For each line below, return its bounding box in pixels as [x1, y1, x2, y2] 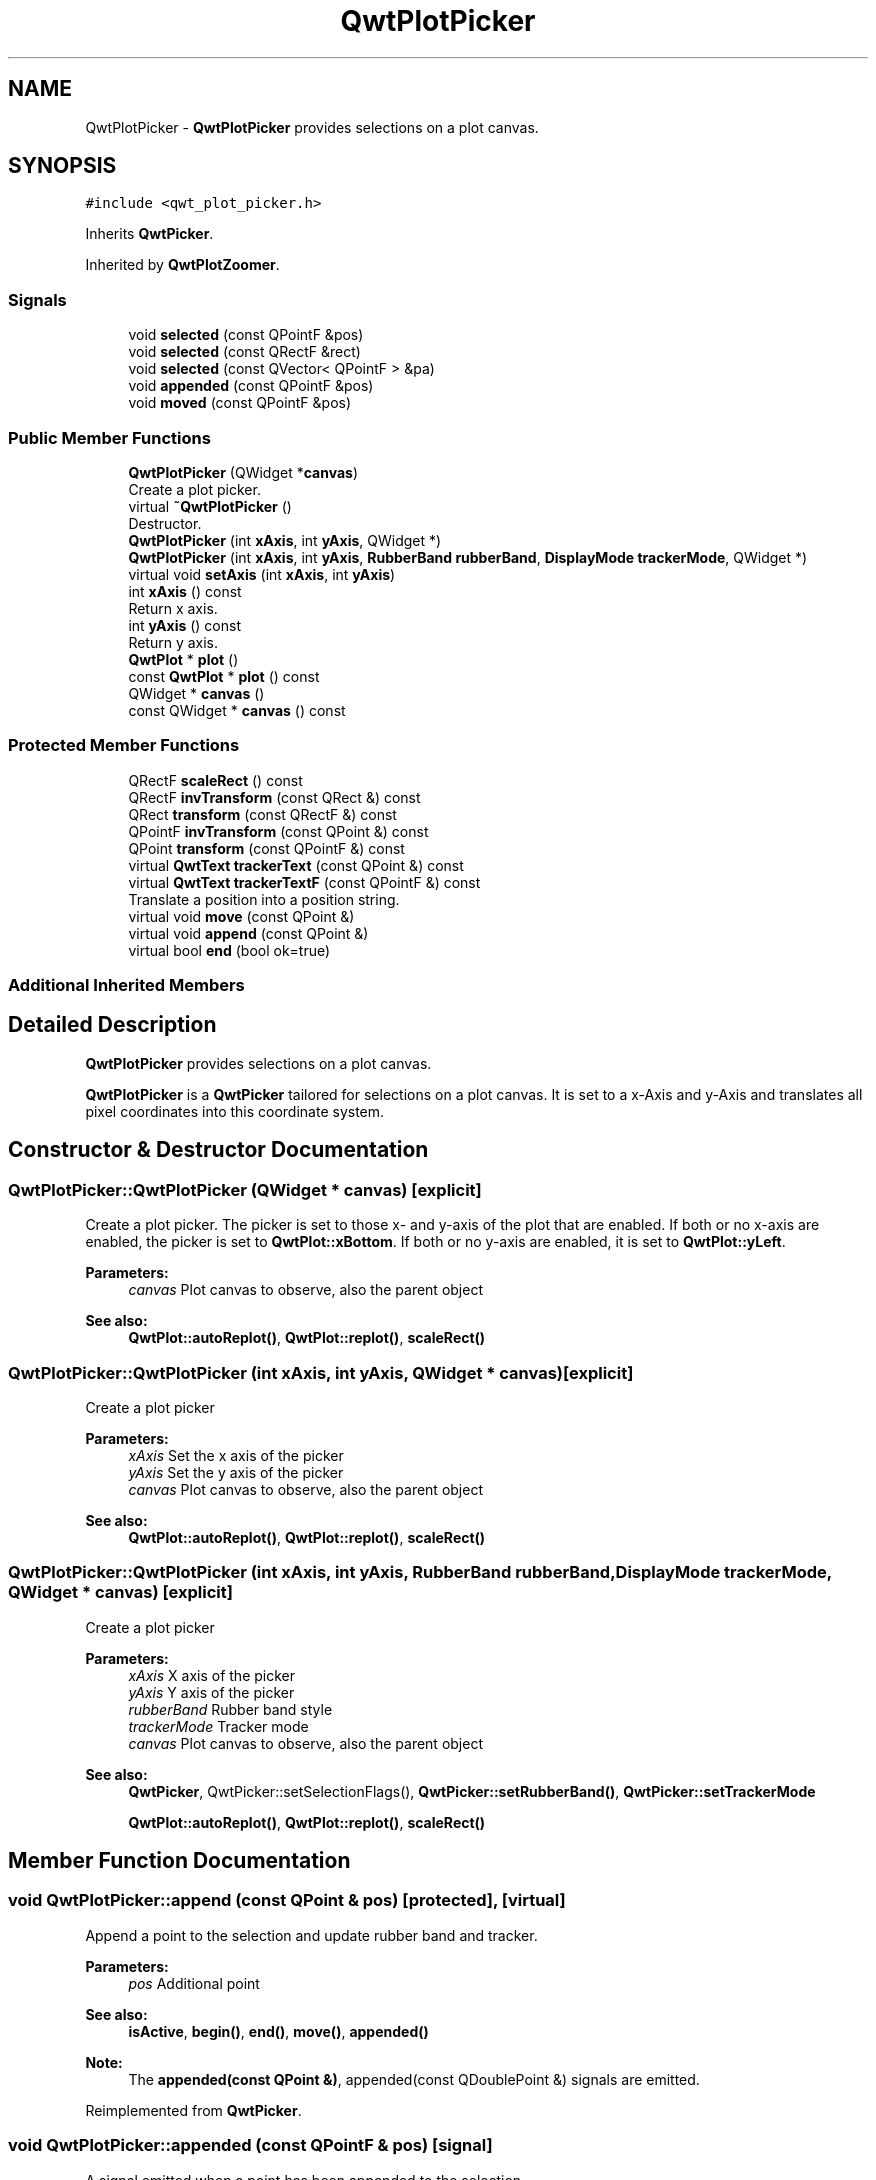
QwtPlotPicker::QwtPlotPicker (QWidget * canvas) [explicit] [8, 1179, 482, 1200]
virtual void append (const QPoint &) [128, 924, 369, 942]
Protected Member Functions [8, 735, 240, 756]
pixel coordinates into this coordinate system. [85, 1102, 385, 1120]
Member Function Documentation [8, 1848, 351, 1874]
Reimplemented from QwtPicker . [85, 2101, 302, 2119]
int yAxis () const [128, 616, 241, 634]
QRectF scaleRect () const [128, 771, 303, 789]
